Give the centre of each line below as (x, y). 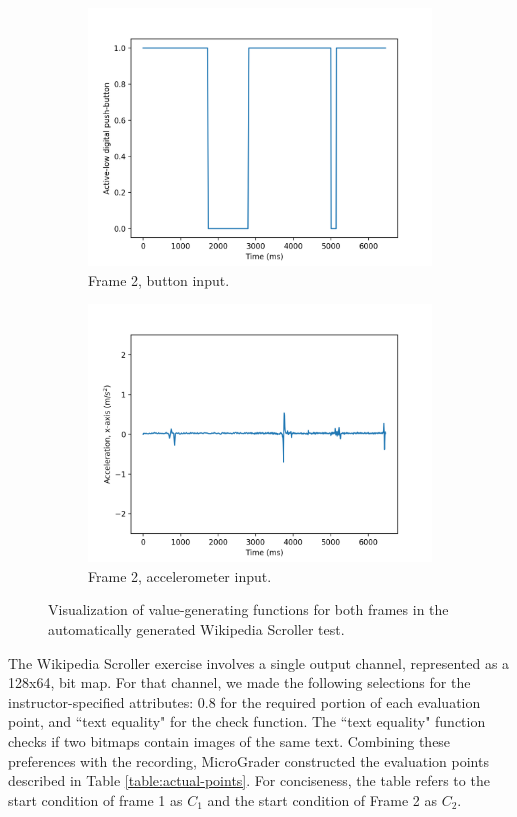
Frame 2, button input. (159, 279)
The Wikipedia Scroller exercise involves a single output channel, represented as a (259, 662)
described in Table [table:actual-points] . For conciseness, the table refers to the (249, 780)
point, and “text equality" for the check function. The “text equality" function (247, 721)
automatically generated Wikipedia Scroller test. (196, 628)
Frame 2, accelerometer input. (180, 575)
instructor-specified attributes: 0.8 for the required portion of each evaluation (244, 701)
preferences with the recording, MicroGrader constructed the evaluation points (248, 760)
